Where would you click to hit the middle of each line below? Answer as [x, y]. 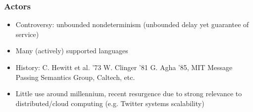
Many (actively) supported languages [72, 51]
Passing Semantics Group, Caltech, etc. [75, 77]
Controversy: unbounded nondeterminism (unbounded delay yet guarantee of [132, 24]
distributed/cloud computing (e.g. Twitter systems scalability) [110, 103]
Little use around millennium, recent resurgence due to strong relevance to [129, 93]
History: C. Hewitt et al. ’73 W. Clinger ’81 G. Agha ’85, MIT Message [124, 67]
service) [27, 34]
